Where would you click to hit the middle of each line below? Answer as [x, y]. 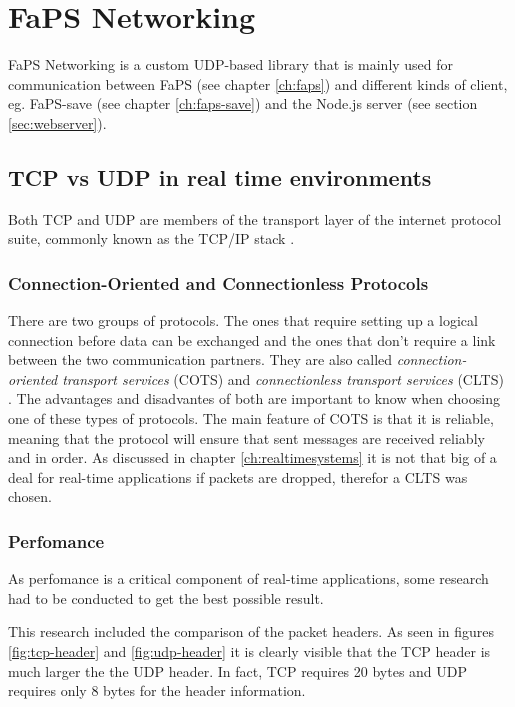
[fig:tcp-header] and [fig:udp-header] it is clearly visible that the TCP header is [249, 651]
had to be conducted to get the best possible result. [166, 597]
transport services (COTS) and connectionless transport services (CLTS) [283, 378]
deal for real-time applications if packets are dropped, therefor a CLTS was [238, 476]
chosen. [30, 496]
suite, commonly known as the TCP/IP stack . [151, 238]
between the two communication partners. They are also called [200, 359]
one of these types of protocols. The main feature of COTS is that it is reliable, [251, 418]
